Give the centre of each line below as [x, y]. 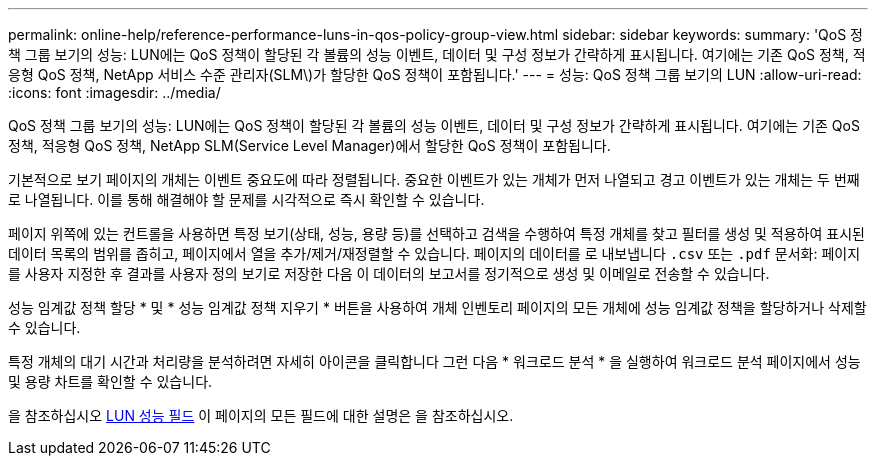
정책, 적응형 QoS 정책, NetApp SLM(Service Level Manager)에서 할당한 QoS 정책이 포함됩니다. [309, 145]
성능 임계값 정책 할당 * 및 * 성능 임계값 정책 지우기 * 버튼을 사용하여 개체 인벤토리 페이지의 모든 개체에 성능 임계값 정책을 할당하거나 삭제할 [437, 307]
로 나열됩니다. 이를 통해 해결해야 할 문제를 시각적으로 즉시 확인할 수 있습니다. [246, 199]
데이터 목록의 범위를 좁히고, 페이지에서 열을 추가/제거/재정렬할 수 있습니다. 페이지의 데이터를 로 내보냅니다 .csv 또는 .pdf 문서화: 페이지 [434, 253]
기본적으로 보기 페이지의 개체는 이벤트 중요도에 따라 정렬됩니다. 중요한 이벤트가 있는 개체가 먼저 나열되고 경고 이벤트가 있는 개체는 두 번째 [434, 179]
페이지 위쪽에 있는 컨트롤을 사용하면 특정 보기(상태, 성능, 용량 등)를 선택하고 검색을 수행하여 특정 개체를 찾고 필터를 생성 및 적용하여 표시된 [436, 233]
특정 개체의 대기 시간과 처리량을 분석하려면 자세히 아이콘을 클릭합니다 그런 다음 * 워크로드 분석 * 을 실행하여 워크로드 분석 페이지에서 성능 [434, 361]
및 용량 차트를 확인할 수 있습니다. [110, 381]
